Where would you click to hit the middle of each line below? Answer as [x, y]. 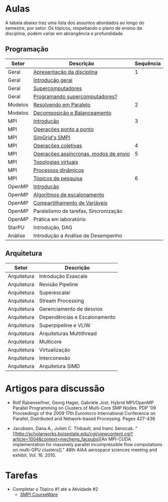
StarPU [16, 227]
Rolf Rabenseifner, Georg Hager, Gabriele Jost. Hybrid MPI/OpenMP [83, 402]
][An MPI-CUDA [114, 439]
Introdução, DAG [53, 227]
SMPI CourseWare [39, 494]
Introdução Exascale [64, 276]
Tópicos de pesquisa [58, 178]
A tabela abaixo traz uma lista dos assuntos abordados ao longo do [75, 23]
